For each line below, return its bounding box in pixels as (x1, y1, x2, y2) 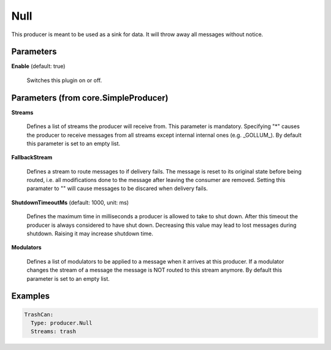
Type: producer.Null (31, 319, 93, 326)
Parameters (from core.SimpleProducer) (11, 93, 169, 103)
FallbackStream (11, 154, 53, 161)
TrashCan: (24, 311, 54, 318)
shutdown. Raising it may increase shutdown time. (26, 230, 153, 237)
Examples (11, 291, 50, 302)
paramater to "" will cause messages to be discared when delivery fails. (26, 185, 208, 192)
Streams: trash (31, 328, 77, 335)
